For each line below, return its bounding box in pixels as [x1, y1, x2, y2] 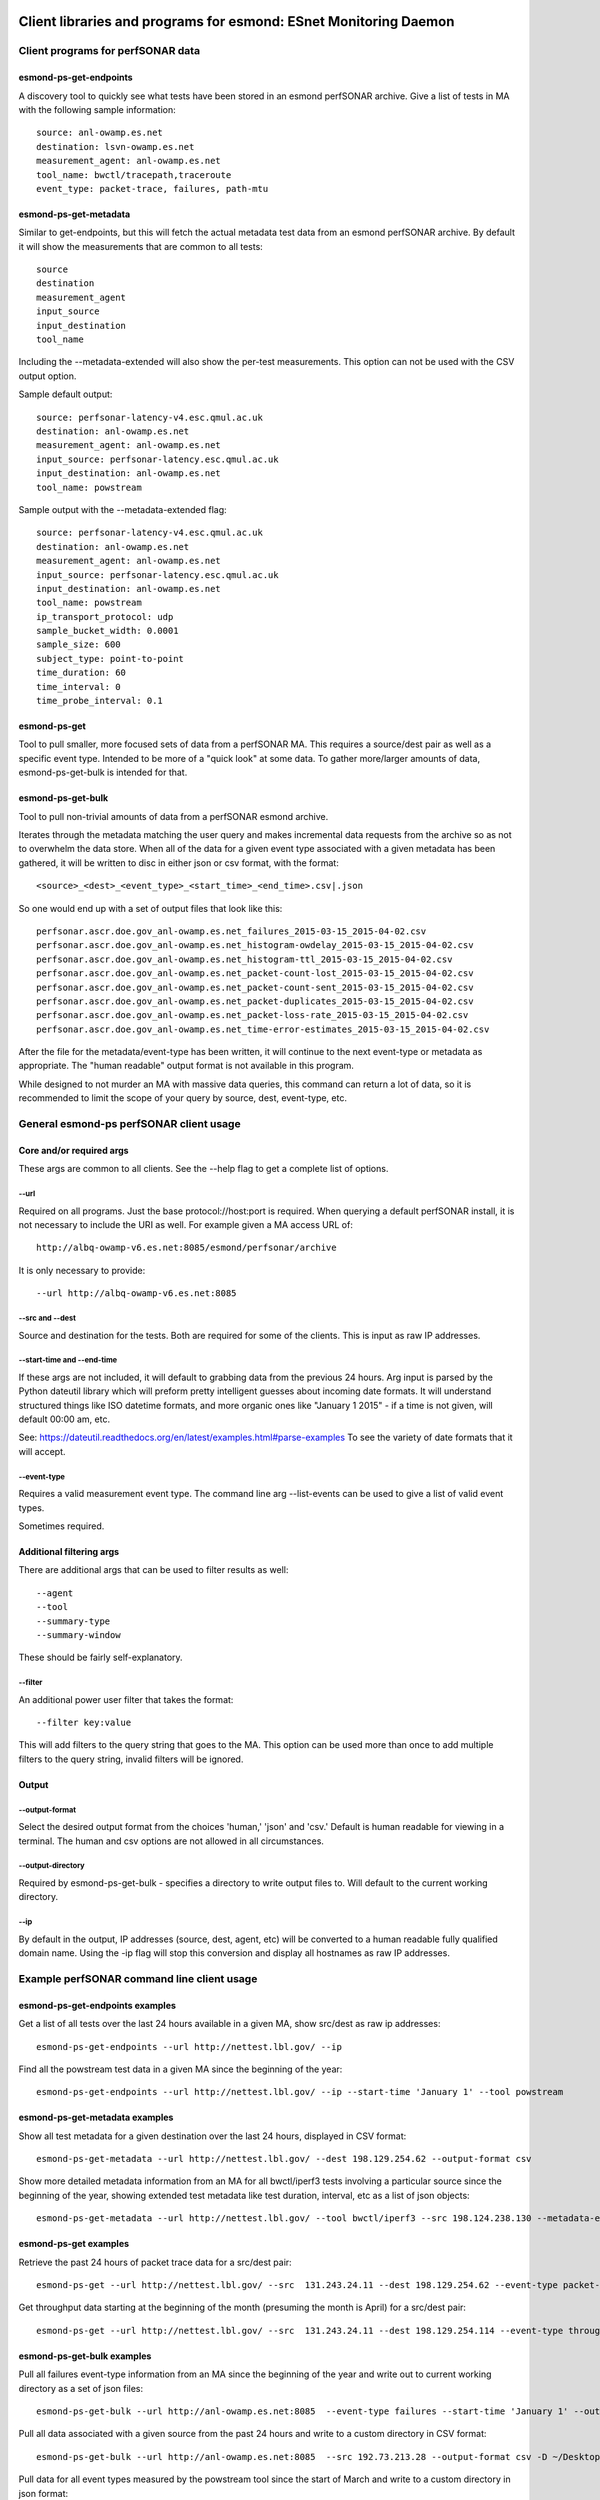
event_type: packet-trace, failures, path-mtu [36, 183, 269, 194]
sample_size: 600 [36, 639, 121, 650]
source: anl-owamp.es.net [36, 127, 164, 139]
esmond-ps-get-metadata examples [18, 2111, 174, 2124]
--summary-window [36, 1629, 121, 1640]
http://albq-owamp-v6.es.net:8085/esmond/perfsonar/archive [36, 1242, 337, 1254]
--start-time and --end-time [18, 1355, 118, 1365]
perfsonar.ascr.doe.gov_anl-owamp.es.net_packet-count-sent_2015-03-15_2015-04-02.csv [36, 981, 474, 993]
